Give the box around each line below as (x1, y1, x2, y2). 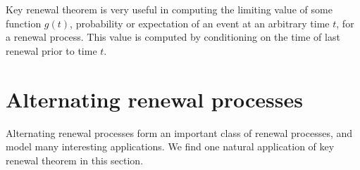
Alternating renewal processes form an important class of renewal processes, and (6, 125, 353, 140)
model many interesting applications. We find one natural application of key (6, 139, 335, 154)
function (6, 15, 42, 30)
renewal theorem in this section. (6, 152, 144, 167)
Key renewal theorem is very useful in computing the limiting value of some (6, 2, 333, 16)
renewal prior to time (6, 43, 97, 58)
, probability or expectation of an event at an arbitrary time (70, 15, 330, 30)
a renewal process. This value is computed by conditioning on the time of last (6, 30, 340, 44)
